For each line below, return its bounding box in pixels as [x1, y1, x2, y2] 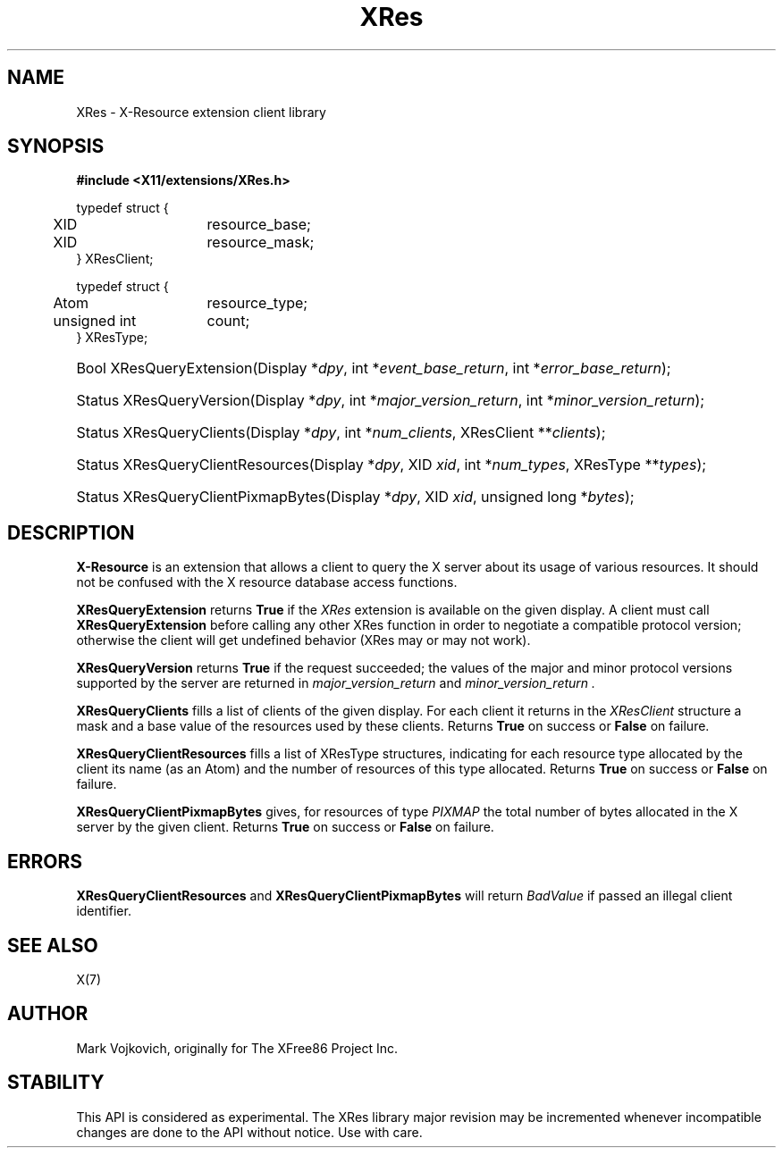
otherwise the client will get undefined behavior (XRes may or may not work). [76, 632, 531, 649]
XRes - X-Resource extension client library [76, 104, 326, 120]
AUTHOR [7, 1002, 88, 1025]
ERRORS [7, 850, 83, 873]
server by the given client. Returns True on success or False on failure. [76, 819, 494, 835]
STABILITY [7, 1071, 105, 1094]
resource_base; [206, 215, 311, 234]
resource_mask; [206, 233, 315, 252]
